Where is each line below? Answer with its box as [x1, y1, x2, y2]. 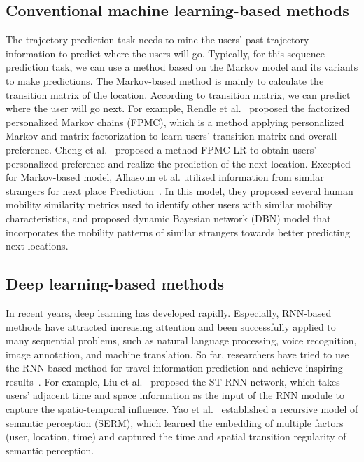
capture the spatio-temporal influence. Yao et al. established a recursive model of [6, 402, 358, 416]
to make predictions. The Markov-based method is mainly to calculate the [6, 73, 324, 88]
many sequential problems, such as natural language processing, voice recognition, [6, 333, 357, 348]
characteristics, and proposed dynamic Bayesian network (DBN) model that [6, 210, 331, 225]
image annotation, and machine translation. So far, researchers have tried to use [6, 346, 349, 361]
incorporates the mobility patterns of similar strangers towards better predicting [6, 224, 350, 239]
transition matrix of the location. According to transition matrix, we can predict [6, 87, 351, 102]
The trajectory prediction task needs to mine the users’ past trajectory [6, 32, 309, 47]
